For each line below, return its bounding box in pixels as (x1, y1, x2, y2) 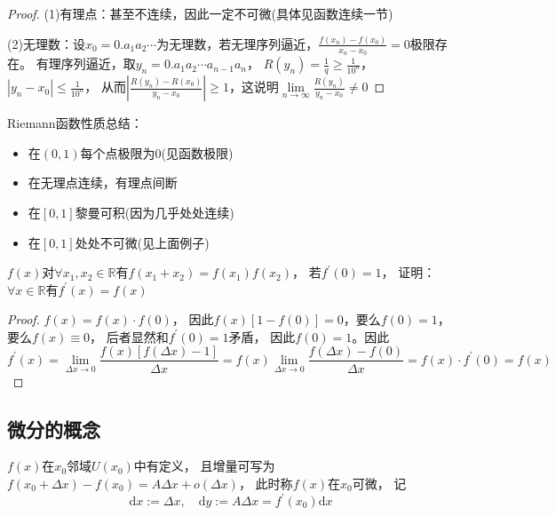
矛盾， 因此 (228, 327, 296, 345)
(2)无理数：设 (7, 34, 85, 52)
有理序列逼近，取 (36, 54, 136, 73)
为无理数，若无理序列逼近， (156, 34, 319, 52)
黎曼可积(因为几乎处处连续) (75, 202, 234, 221)
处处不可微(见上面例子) (75, 233, 210, 251)
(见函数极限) (161, 143, 234, 162)
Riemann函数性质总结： (7, 114, 143, 132)
